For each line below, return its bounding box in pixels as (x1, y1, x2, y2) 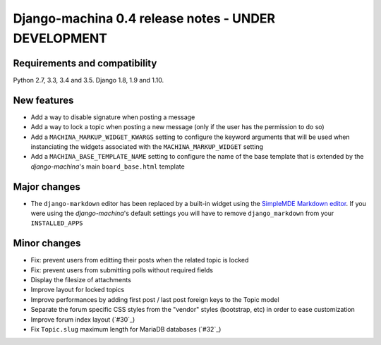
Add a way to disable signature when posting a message (30, 113, 195, 121)
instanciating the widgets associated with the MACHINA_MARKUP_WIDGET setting (30, 142, 264, 151)
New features (13, 94, 74, 106)
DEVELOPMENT (13, 30, 108, 46)
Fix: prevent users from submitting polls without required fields (30, 265, 214, 274)
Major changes (13, 181, 81, 193)
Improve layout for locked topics (30, 286, 125, 294)
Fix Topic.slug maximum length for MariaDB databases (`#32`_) (30, 325, 222, 334)
